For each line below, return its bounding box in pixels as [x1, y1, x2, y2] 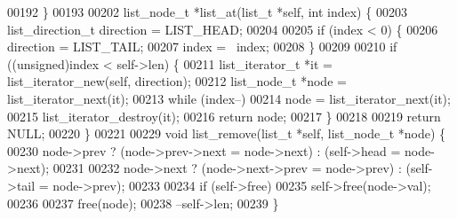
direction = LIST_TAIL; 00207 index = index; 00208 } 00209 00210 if [7, 37, 397, 56]
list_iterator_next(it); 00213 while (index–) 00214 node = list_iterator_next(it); [7, 89, 451, 107]
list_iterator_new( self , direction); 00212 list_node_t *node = [7, 72, 347, 90]
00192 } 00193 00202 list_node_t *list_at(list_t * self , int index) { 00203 [7, 3, 407, 20]
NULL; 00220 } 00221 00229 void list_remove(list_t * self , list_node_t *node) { [7, 124, 446, 143]
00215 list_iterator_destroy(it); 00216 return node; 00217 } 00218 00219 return [7, 106, 441, 125]
